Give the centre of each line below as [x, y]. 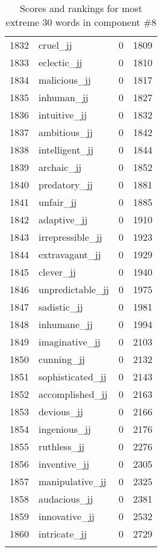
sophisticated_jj [73, 377]
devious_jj [61, 411]
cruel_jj [55, 45]
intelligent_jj [66, 150]
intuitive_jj [63, 115]
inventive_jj [64, 464]
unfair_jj [58, 202]
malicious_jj [65, 80]
